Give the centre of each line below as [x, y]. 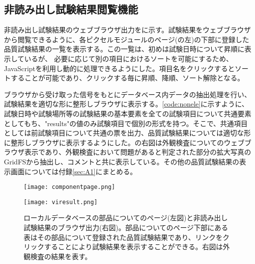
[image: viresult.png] [61, 202]
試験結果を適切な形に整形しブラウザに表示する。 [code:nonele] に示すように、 [126, 104]
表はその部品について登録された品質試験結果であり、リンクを [123, 237]
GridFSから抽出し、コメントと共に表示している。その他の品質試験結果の [122, 161]
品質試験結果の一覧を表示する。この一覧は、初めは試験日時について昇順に [124, 49]
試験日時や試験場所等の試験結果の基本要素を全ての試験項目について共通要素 [128, 113]
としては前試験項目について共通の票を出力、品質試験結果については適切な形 [127, 133]
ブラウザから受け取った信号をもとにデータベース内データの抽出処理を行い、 [128, 94]
